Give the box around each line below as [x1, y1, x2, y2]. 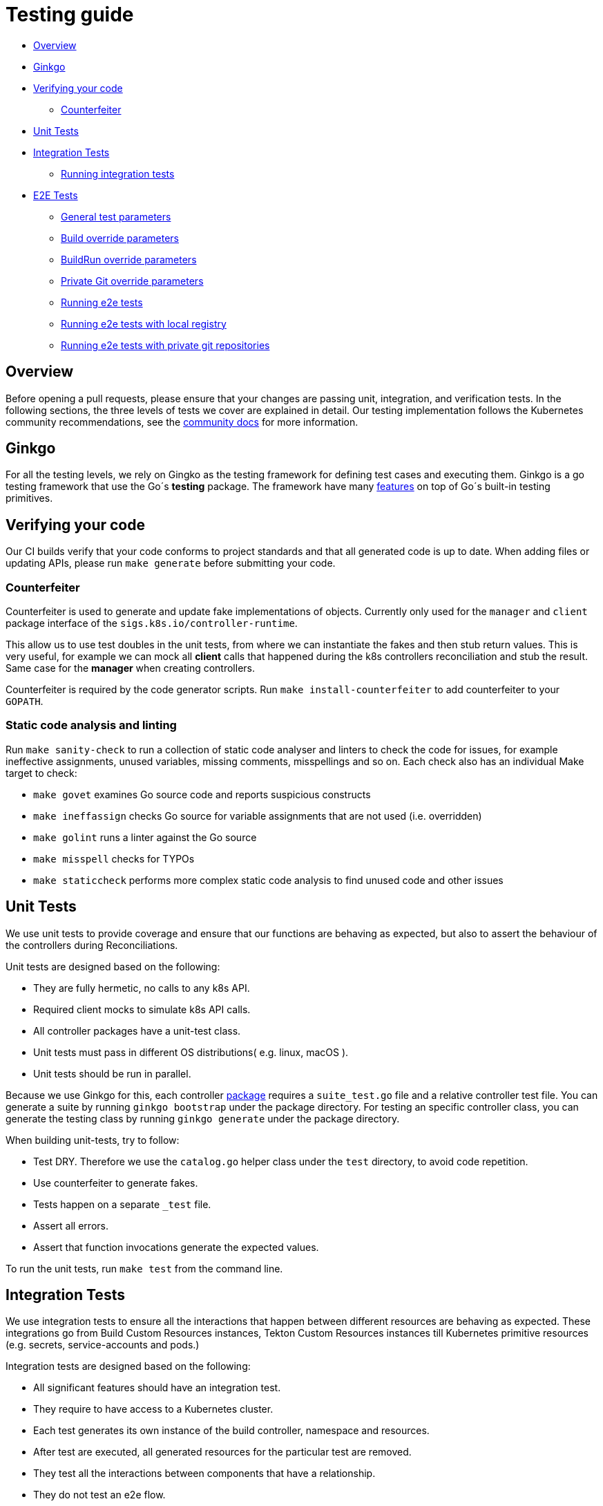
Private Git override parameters [61, 274, 204, 287]
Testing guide [6, 3, 134, 26]
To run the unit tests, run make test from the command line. [6, 1262, 283, 1274]
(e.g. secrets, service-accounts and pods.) [6, 1339, 200, 1351]
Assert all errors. [33, 1219, 108, 1232]
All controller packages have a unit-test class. [33, 1024, 241, 1037]
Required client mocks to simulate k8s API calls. [33, 1003, 251, 1015]
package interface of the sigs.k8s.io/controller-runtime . [6, 617, 298, 630]
